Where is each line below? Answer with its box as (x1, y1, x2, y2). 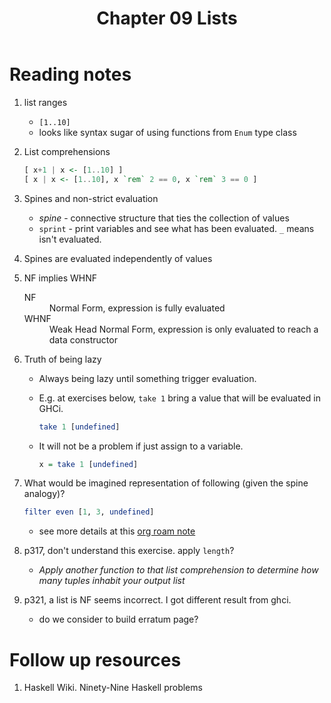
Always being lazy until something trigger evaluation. (38, 372, 257, 384)
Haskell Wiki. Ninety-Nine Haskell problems (23, 682, 203, 694)
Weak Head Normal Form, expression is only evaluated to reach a (48, 323, 319, 335)
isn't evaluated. (38, 233, 102, 245)
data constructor (48, 333, 118, 346)
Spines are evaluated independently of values (23, 252, 213, 264)
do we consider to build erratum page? (38, 613, 199, 626)
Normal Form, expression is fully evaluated (48, 302, 226, 314)
